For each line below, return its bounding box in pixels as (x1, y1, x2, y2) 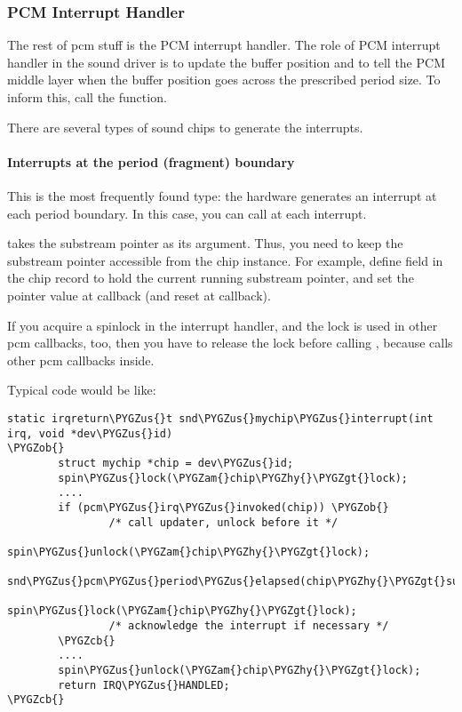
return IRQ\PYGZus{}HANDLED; (58, 678, 230, 692)
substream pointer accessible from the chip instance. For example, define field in (7, 251, 443, 269)
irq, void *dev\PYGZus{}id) (7, 427, 173, 440)
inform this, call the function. (7, 88, 167, 106)
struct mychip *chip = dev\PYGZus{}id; (58, 456, 294, 469)
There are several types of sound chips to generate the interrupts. (7, 117, 363, 136)
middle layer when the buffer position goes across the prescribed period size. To (7, 70, 441, 89)
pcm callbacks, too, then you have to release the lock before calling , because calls (7, 333, 453, 352)
